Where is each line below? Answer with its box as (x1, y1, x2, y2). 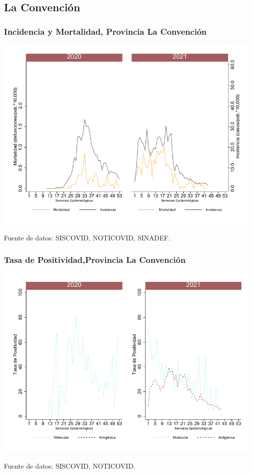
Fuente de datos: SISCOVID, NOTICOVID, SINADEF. (4, 233, 170, 243)
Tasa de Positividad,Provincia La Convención (4, 253, 186, 265)
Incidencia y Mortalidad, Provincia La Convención (4, 25, 207, 37)
